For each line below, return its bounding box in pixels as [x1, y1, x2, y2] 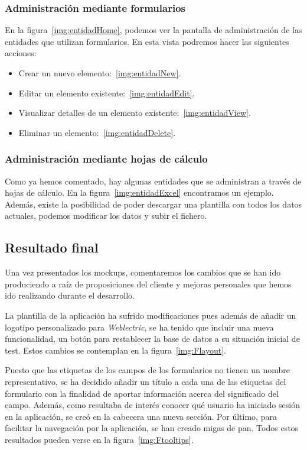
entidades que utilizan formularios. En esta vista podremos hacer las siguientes [5, 35, 289, 47]
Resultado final [5, 238, 99, 257]
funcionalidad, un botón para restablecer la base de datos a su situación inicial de [5, 332, 300, 345]
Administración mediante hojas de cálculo [5, 151, 208, 166]
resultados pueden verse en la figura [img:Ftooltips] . [5, 433, 194, 445]
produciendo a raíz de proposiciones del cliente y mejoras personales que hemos [5, 277, 292, 290]
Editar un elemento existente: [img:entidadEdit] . [18, 86, 195, 99]
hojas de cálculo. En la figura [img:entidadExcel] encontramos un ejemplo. [5, 186, 274, 199]
